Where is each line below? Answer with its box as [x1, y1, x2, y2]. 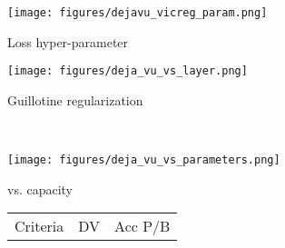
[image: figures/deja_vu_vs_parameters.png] [7, 154, 280, 167]
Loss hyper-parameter [7, 32, 129, 51]
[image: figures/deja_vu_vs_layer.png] [7, 64, 248, 78]
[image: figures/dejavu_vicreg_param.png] [7, 6, 268, 19]
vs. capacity [7, 179, 74, 198]
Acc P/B [114, 215, 171, 237]
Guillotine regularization [7, 90, 143, 109]
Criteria [15, 215, 64, 237]
